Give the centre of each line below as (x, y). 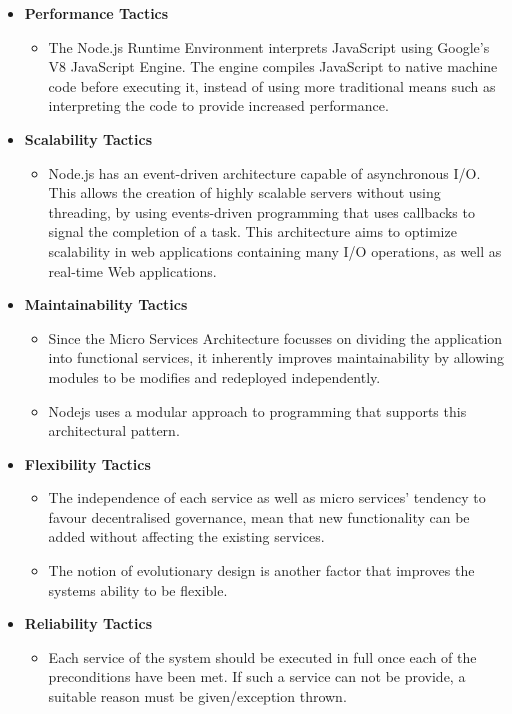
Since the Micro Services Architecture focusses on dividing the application (275, 337)
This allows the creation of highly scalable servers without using (244, 192)
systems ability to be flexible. (138, 589)
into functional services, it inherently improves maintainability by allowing (276, 357)
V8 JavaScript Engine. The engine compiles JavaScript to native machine (273, 66)
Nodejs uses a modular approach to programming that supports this (257, 410)
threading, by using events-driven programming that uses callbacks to (261, 211)
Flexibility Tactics (87, 463)
